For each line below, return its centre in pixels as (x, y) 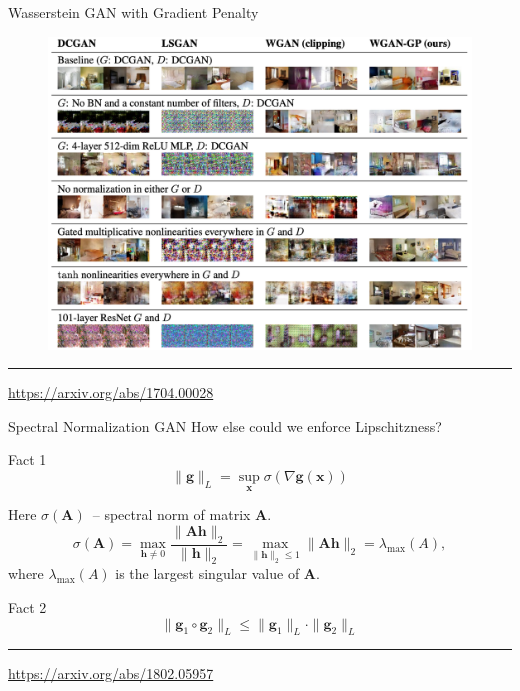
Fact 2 (27, 607)
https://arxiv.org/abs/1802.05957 (111, 673)
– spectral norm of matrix (171, 514)
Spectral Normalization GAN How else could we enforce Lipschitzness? (225, 425)
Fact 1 (27, 459)
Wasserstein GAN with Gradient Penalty (133, 12)
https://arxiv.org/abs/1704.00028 (111, 392)
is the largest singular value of (207, 573)
